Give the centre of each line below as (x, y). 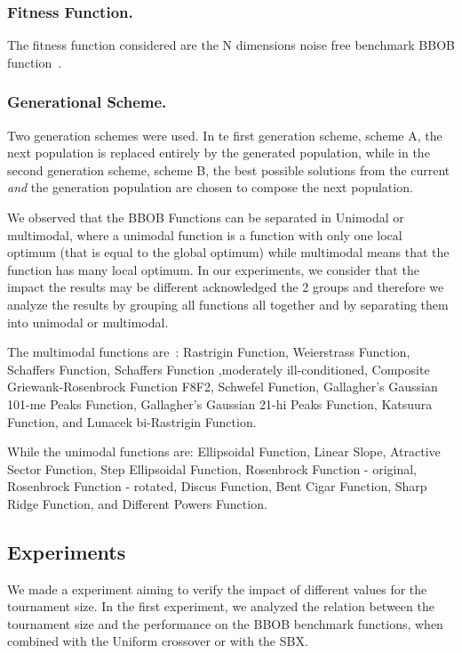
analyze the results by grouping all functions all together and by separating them (228, 304)
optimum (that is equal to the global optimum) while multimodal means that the (228, 252)
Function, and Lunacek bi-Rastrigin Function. (132, 421)
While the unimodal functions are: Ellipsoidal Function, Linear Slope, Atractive (224, 451)
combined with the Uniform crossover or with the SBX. (158, 641)
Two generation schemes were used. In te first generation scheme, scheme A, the (225, 135)
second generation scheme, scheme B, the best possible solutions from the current (229, 169)
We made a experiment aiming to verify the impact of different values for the (217, 589)
